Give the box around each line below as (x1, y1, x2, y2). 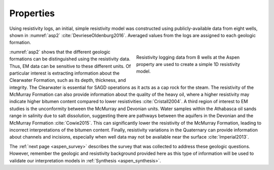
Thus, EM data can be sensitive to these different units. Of (9, 63, 131, 69)
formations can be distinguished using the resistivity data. (9, 56, 130, 62)
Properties (9, 8, 55, 19)
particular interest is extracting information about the (9, 70, 120, 76)
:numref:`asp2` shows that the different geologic (9, 49, 111, 55)
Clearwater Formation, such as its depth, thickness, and (9, 77, 126, 83)
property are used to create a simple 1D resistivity (136, 61, 241, 67)
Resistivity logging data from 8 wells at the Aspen (136, 54, 240, 60)
